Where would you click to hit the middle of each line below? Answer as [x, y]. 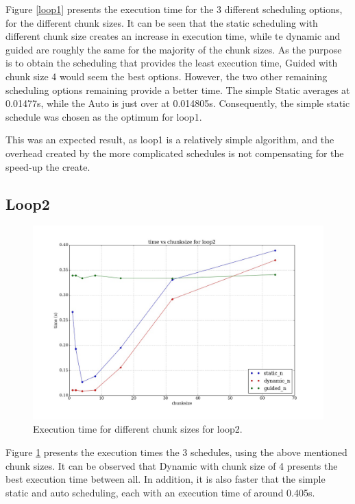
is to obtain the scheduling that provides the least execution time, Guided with [172, 63]
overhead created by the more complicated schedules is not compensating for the [175, 153]
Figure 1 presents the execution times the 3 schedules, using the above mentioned [176, 452]
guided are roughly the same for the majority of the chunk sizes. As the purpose [174, 49]
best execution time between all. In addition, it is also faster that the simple [166, 479]
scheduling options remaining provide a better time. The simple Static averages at [178, 89]
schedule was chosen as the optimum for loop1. [104, 116]
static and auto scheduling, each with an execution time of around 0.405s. [160, 492]
